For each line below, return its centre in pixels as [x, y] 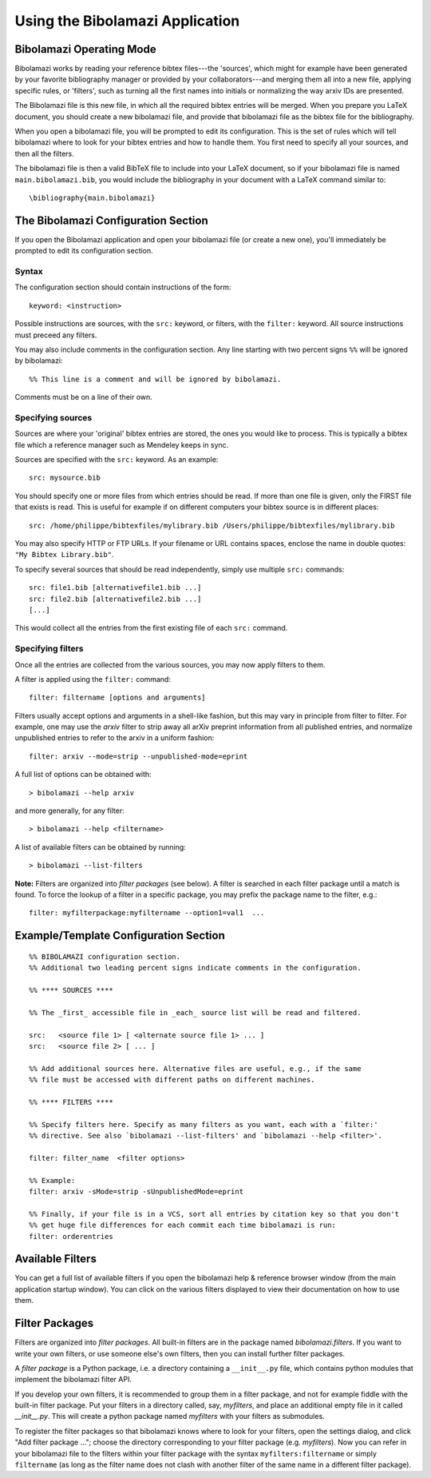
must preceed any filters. [56, 335]
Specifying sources [53, 417]
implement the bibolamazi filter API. [73, 1380]
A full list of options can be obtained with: [83, 775]
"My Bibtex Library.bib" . [64, 555]
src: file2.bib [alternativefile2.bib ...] [115, 599]
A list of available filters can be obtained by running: [101, 847]
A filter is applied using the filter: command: [93, 679]
